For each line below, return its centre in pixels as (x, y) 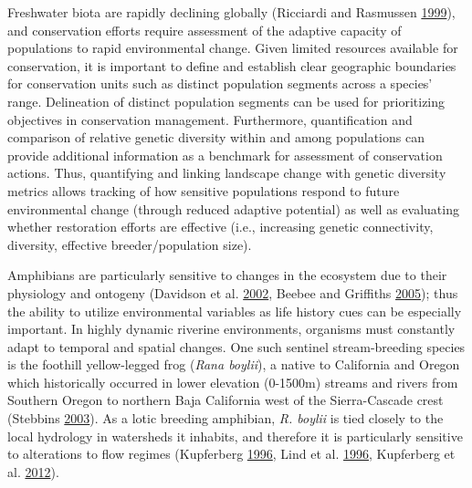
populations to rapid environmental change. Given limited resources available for (233, 48)
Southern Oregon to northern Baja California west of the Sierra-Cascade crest (226, 400)
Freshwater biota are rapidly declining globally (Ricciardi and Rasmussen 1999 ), (231, 12)
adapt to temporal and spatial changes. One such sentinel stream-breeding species (236, 346)
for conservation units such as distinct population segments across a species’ (220, 83)
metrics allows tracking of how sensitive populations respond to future (204, 190)
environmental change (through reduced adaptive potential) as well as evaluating (233, 208)
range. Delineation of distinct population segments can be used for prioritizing (226, 101)
